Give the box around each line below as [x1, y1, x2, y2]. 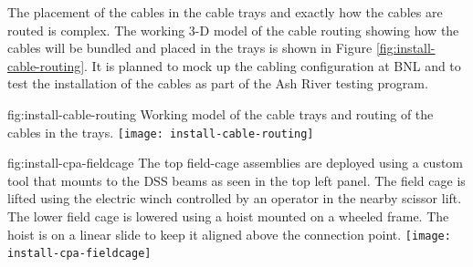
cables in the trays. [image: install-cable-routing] [7, 122, 314, 141]
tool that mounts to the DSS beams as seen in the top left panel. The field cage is [7, 170, 466, 190]
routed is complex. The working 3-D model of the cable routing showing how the [7, 20, 459, 39]
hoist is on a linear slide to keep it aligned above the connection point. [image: [7, 224, 451, 243]
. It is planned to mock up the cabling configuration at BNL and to [84, 56, 461, 75]
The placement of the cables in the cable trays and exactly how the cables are [7, 3, 443, 21]
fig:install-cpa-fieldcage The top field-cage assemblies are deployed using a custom [7, 153, 464, 172]
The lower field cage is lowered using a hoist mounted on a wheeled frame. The [7, 207, 449, 225]
